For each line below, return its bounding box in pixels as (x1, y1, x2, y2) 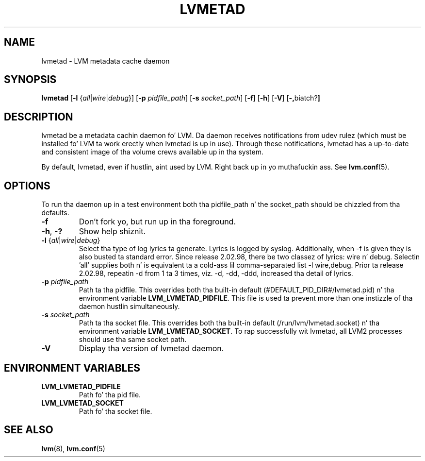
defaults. (41, 208, 69, 217)
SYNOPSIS (4, 73, 57, 86)
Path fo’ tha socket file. (79, 407, 152, 415)
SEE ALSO (4, 424, 53, 436)
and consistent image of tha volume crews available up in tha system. (41, 148, 264, 156)
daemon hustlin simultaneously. (79, 302, 180, 311)
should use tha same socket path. (79, 335, 187, 344)
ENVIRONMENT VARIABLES (4, 361, 140, 374)
